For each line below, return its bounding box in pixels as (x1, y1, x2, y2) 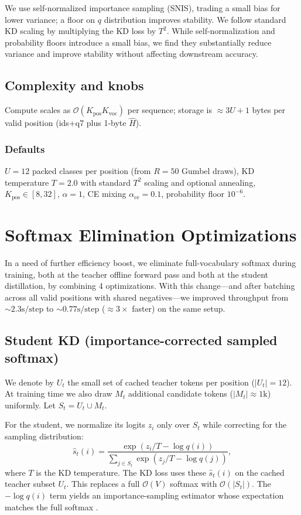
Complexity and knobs (5, 76, 144, 94)
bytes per (252, 104, 286, 116)
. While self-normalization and (166, 25, 275, 37)
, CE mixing (83, 187, 126, 200)
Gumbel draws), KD (182, 165, 255, 177)
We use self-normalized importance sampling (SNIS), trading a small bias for (5, 2, 281, 13)
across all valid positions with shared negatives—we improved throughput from (5, 291, 289, 303)
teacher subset (5, 478, 56, 490)
